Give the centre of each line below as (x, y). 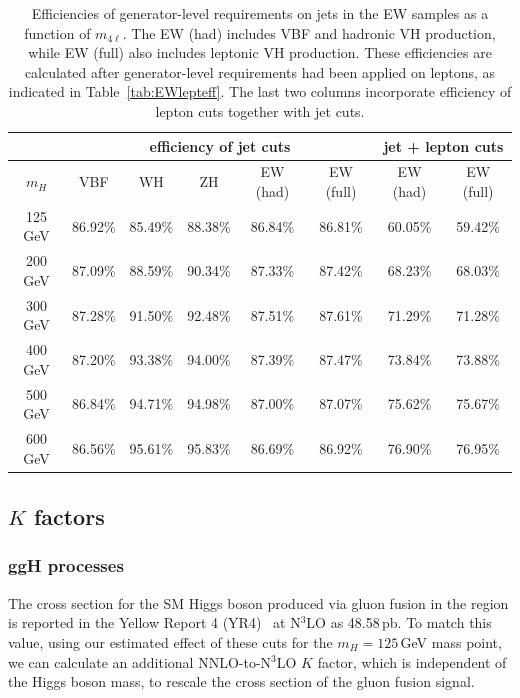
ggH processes (66, 565)
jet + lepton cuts (443, 145)
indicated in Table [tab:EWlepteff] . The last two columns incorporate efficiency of (260, 91)
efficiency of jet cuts (220, 145)
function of (57, 32)
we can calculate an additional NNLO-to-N (140, 661)
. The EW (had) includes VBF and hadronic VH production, (309, 32)
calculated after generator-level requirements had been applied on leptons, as (260, 71)
